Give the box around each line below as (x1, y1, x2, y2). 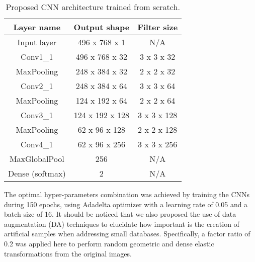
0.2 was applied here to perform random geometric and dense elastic (4, 238, 214, 248)
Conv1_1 (21, 51, 53, 62)
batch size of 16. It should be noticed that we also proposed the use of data (4, 209, 236, 219)
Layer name (13, 21, 61, 33)
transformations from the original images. (4, 248, 132, 258)
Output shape (73, 21, 130, 33)
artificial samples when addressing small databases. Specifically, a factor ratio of (4, 228, 250, 239)
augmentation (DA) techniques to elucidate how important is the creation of (4, 218, 239, 229)
